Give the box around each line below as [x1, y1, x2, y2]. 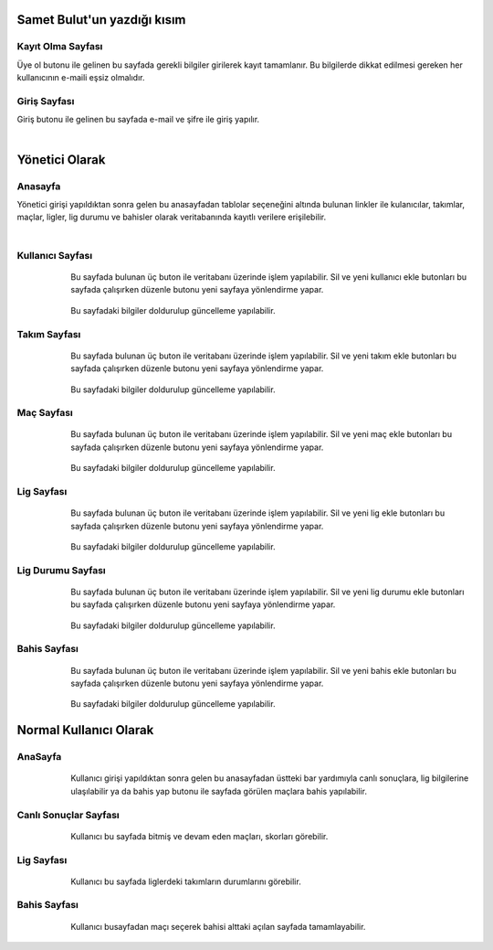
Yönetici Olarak [16, 152, 106, 167]
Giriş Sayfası [16, 94, 75, 107]
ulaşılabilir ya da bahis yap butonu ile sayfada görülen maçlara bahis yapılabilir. [70, 785, 367, 796]
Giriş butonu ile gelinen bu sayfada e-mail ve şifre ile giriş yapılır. [16, 114, 260, 125]
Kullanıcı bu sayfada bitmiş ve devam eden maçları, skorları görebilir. [70, 830, 329, 841]
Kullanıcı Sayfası [16, 249, 93, 262]
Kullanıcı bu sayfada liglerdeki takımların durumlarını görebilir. [70, 876, 301, 887]
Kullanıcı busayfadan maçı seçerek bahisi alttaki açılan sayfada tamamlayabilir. [70, 921, 366, 932]
